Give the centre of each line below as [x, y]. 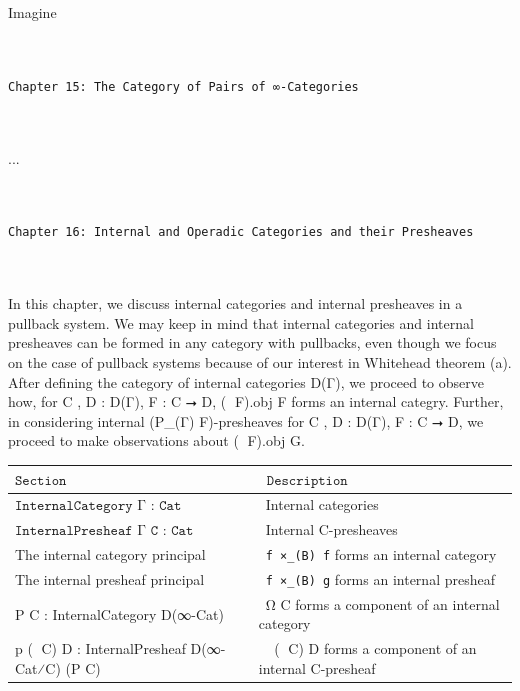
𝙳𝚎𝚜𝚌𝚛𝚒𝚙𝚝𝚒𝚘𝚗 [307, 480]
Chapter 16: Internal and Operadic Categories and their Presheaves [241, 232]
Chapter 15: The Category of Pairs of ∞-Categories [183, 86]
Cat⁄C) [38, 667]
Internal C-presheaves [331, 529]
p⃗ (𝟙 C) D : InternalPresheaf [100, 648]
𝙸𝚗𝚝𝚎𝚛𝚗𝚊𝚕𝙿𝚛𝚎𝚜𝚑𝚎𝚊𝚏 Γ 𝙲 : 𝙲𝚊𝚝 [104, 531]
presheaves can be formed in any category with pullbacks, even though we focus [252, 342]
